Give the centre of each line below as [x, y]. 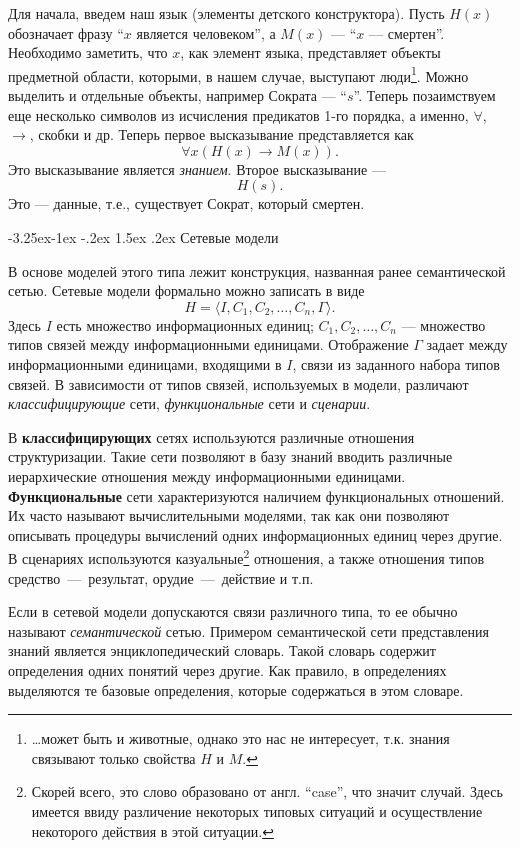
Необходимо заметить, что [88, 52]
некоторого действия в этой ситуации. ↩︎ [152, 830]
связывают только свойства [113, 757]
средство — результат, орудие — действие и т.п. [161, 577]
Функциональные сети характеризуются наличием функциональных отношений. [256, 495]
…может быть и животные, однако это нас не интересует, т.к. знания [240, 738]
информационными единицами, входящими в [145, 363]
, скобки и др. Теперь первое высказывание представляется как [221, 134]
